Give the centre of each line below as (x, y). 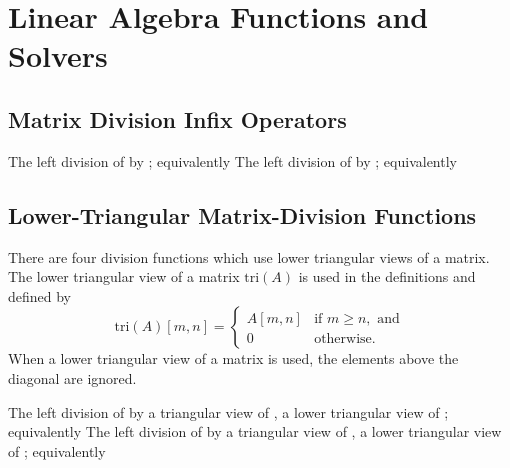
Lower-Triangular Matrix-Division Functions (242, 214)
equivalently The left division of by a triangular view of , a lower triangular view (255, 431)
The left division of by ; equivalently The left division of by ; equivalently (232, 160)
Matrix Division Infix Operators (177, 118)
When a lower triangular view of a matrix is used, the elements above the (233, 358)
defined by (40, 295)
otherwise (343, 339)
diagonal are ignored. (72, 377)
